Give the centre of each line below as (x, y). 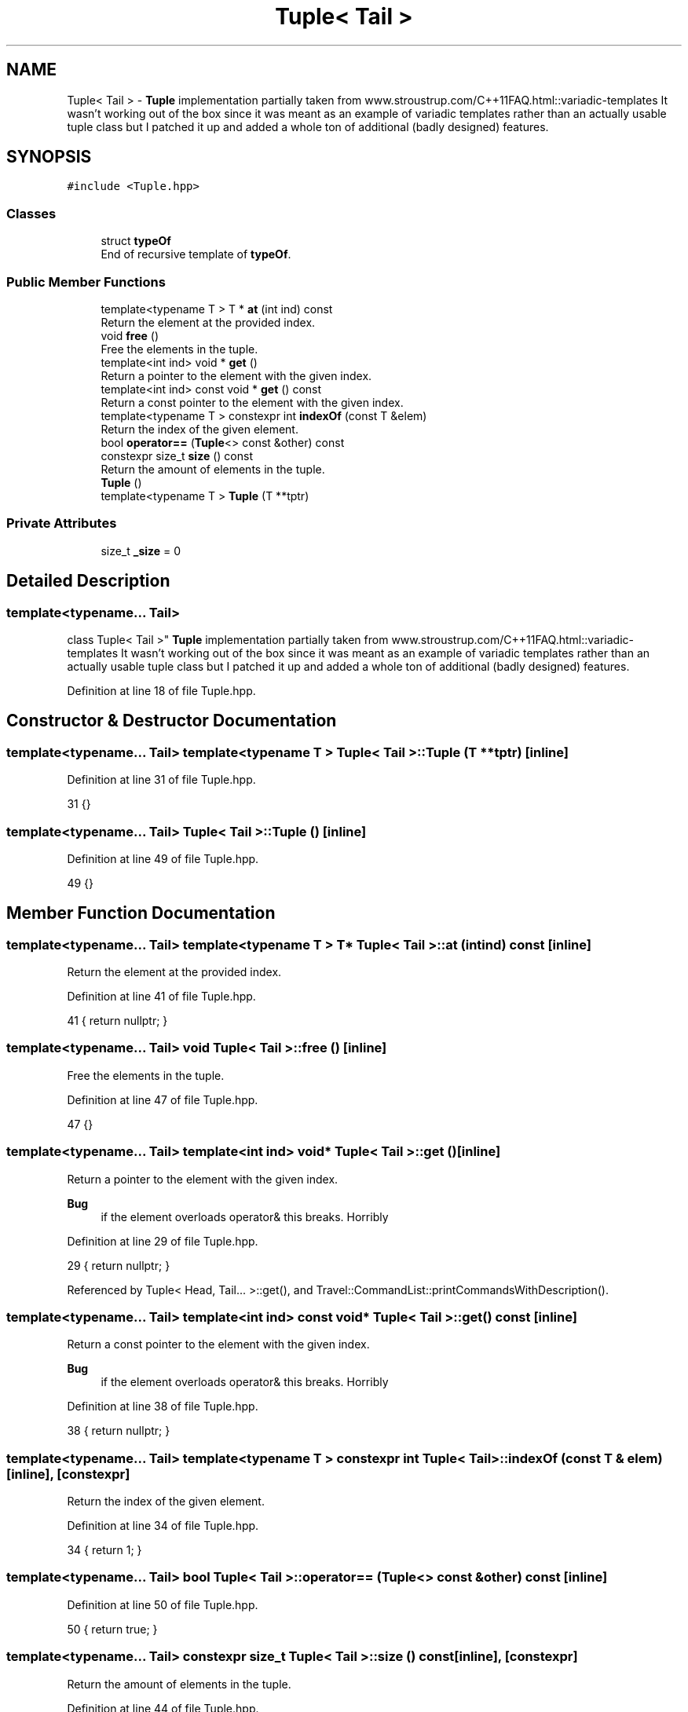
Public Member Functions (86, 282)
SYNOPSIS (49, 157)
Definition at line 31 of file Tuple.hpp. (161, 780)
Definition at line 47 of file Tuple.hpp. (163, 1099)
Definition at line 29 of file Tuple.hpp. (163, 1241)
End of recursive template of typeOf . (196, 254)
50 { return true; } (112, 1629)
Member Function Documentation (141, 913)
